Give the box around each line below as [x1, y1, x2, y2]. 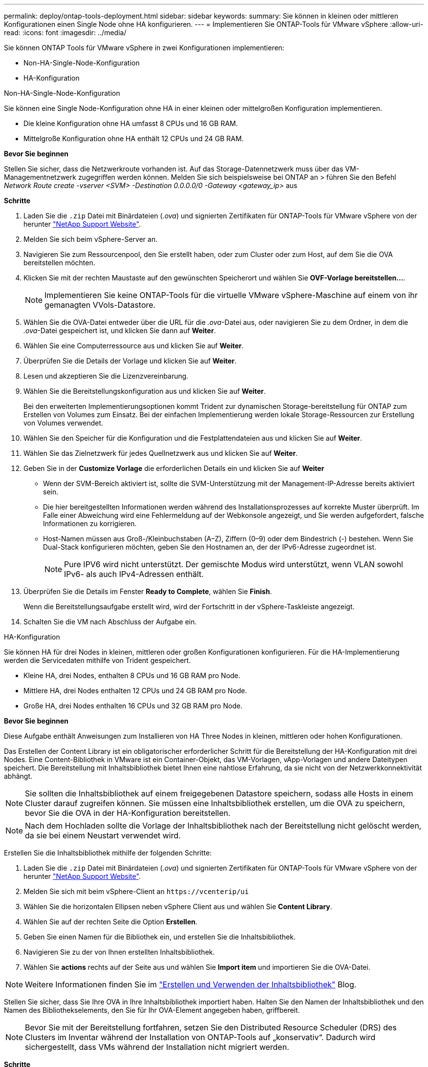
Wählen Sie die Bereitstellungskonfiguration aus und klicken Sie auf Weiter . [23, 387, 266, 395]
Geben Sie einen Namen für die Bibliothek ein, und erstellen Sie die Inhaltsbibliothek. [23, 933, 296, 941]
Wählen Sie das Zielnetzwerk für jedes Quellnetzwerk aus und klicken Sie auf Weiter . [23, 449, 298, 457]
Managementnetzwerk [4, 173, 76, 181]
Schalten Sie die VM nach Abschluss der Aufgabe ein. [23, 618, 197, 626]
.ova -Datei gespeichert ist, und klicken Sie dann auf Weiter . [23, 326, 216, 335]
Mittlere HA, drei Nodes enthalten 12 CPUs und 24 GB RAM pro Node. [23, 686, 247, 695]
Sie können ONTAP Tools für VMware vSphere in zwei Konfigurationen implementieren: [4, 43, 284, 52]
